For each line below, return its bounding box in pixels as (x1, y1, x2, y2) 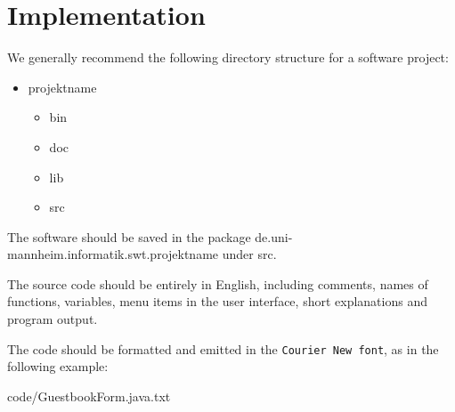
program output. (7, 310, 98, 328)
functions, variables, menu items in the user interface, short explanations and (7, 292, 427, 311)
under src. (222, 245, 277, 263)
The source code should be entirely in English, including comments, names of (7, 274, 428, 293)
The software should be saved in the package (7, 227, 251, 246)
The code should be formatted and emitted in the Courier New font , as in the (7, 339, 439, 358)
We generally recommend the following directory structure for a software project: (7, 48, 449, 67)
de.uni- (255, 227, 293, 246)
